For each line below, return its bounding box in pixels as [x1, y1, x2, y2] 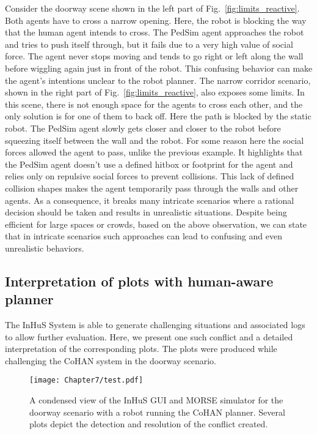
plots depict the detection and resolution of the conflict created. [29, 417, 268, 430]
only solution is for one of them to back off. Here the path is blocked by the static [5, 110, 312, 122]
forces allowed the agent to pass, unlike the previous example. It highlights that [5, 146, 303, 159]
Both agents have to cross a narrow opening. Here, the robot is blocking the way [5, 13, 307, 26]
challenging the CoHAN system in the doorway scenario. [5, 354, 217, 367]
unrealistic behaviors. [5, 241, 84, 254]
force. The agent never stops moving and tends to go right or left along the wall [5, 50, 304, 62]
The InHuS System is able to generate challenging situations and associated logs [5, 318, 305, 331]
